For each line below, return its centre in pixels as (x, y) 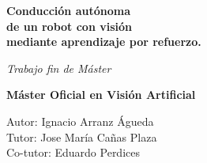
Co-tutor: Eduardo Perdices (73, 152)
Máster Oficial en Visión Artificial (101, 95)
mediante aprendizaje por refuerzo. (104, 42)
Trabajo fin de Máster (59, 68)
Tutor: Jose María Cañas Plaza (82, 136)
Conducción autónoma (68, 10)
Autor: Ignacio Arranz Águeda (80, 121)
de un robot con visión (69, 26)
